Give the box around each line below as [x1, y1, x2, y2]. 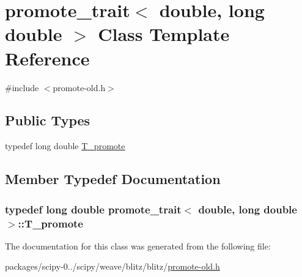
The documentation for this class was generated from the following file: [5, 239, 271, 252]
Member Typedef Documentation [5, 169, 221, 188]
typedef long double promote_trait [5, 201, 182, 216]
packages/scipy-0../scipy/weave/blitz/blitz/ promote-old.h [5, 260, 220, 273]
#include [5, 81, 39, 94]
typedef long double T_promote [5, 139, 125, 152]
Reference [5, 45, 90, 70]
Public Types [5, 111, 90, 130]
